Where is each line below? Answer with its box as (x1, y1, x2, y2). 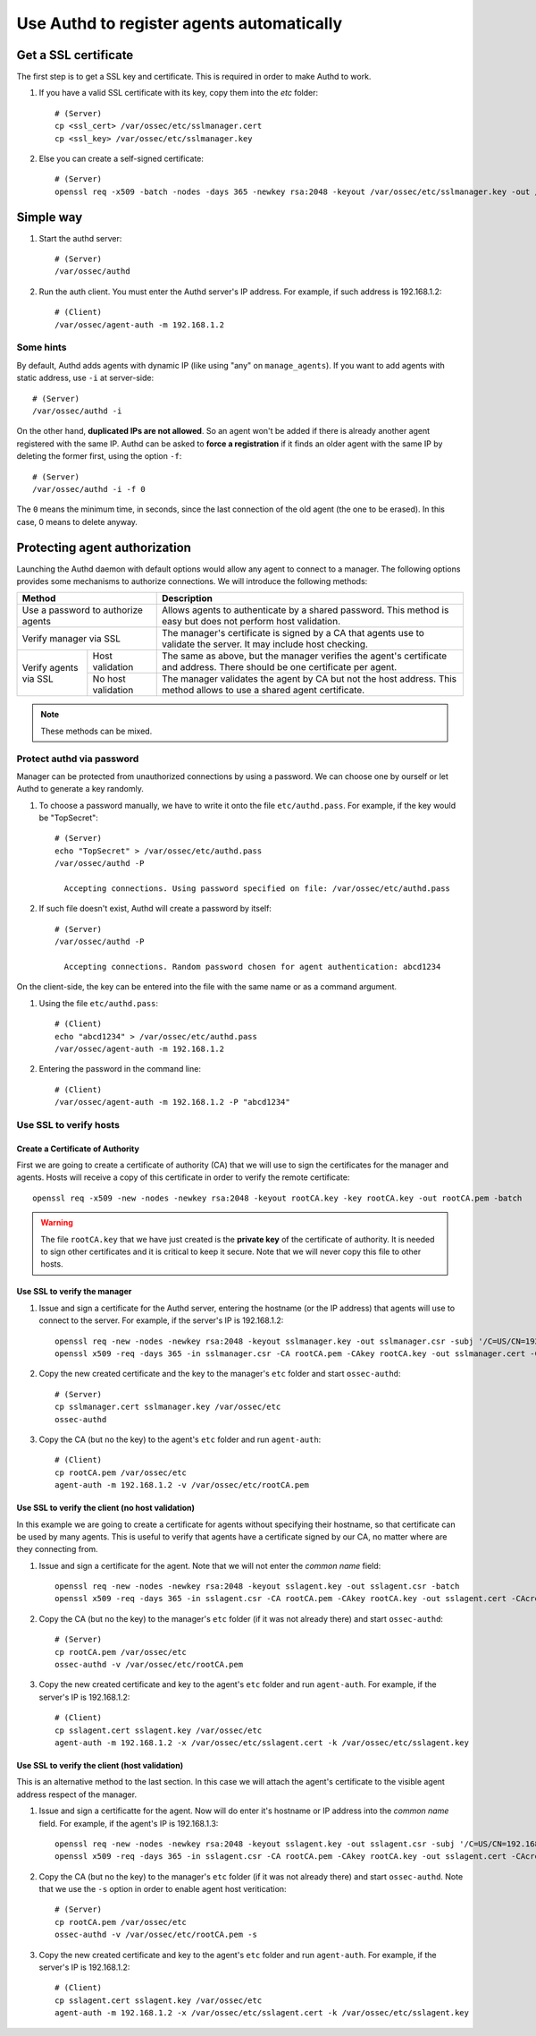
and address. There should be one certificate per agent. (162, 661, 398, 674)
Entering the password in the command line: (38, 1064, 201, 1074)
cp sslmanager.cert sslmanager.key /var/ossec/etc (54, 1402, 281, 1412)
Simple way (16, 209, 83, 225)
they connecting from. (16, 1544, 98, 1555)
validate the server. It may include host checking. (162, 638, 368, 650)
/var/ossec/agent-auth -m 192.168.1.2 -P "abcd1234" (54, 1097, 290, 1107)
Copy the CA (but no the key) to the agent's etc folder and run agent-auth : (38, 1434, 322, 1445)
